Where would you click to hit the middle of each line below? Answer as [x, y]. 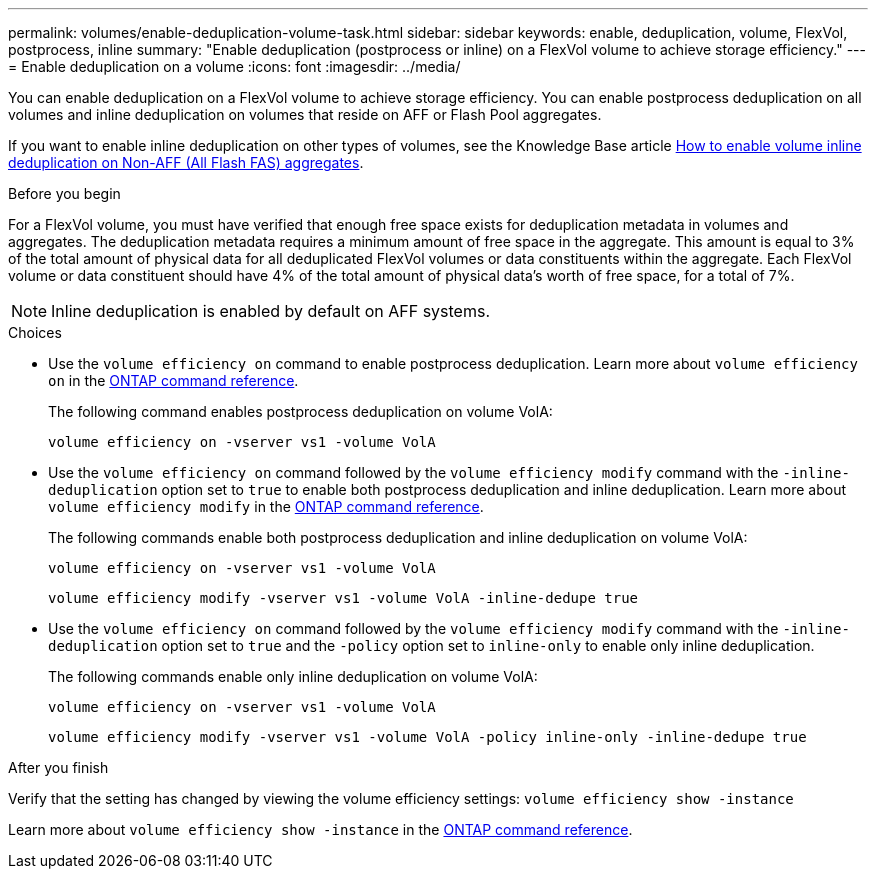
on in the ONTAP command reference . [173, 380]
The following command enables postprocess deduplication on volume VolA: [300, 411]
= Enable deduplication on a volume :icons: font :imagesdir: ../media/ [234, 66]
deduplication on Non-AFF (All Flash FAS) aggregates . [186, 162]
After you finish [58, 767]
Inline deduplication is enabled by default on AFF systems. [270, 311]
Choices [35, 332]
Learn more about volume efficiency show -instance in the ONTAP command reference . [320, 829]
